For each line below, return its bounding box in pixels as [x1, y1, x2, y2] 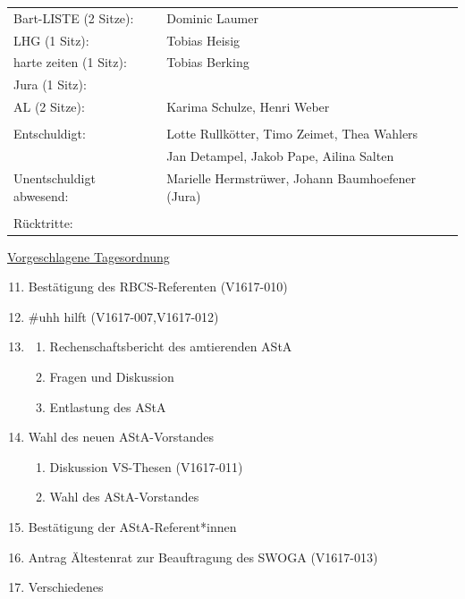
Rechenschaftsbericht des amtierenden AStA [49, 337, 292, 356]
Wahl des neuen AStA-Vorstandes [28, 427, 214, 446]
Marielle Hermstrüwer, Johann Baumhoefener [166, 168, 416, 187]
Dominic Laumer [166, 8, 258, 27]
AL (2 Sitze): [13, 97, 85, 116]
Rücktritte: [13, 213, 73, 232]
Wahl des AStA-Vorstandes [49, 487, 199, 506]
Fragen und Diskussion [49, 367, 174, 386]
